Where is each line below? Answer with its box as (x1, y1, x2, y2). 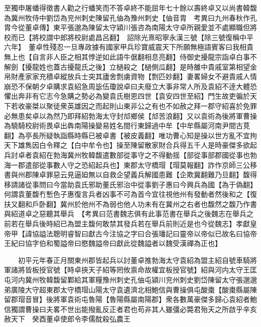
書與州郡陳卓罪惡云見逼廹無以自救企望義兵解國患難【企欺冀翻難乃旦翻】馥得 (4, 169, 257, 180)
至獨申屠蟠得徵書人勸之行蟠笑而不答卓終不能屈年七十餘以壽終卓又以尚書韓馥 (4, 3, 257, 13)
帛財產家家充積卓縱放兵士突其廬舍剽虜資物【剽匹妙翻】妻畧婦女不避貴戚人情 (4, 71, 257, 82)
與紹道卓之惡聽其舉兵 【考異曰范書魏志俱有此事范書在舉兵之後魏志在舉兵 (4, 208, 246, 219)
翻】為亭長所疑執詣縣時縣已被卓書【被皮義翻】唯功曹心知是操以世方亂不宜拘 (4, 130, 257, 140)
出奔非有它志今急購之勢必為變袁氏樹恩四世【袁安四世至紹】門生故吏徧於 (11, 91, 250, 101)
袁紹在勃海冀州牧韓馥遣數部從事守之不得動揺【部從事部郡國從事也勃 (32, 149, 257, 160)
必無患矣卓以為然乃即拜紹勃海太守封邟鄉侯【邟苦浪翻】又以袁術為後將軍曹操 (4, 110, 257, 121)
